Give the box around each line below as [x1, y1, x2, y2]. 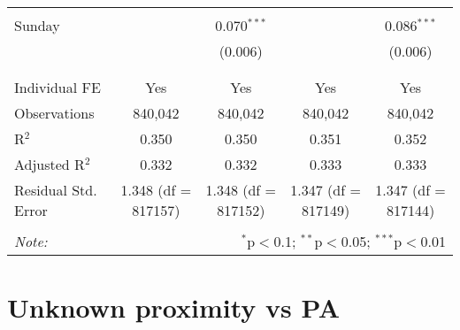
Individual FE [14, 77, 101, 97]
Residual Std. [14, 180, 97, 200]
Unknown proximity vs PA [7, 289, 341, 326]
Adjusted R [14, 154, 85, 174]
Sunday [14, 15, 60, 35]
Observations [14, 103, 95, 123]
